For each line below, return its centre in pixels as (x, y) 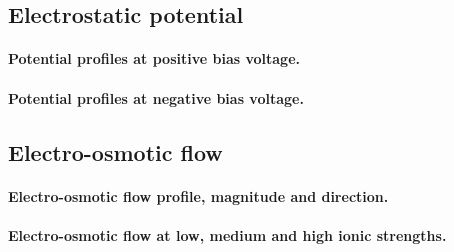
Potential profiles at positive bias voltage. (154, 58)
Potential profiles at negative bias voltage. (156, 97)
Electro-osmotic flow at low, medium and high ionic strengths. (227, 234)
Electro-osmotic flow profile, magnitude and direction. (198, 195)
